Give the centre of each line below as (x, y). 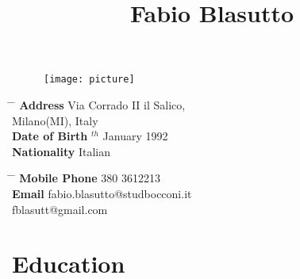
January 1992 (135, 136)
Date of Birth (50, 136)
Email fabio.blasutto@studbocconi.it (102, 193)
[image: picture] (89, 80)
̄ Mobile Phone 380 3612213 (86, 178)
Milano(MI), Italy (55, 120)
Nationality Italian (61, 151)
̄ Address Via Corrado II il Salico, (99, 105)
